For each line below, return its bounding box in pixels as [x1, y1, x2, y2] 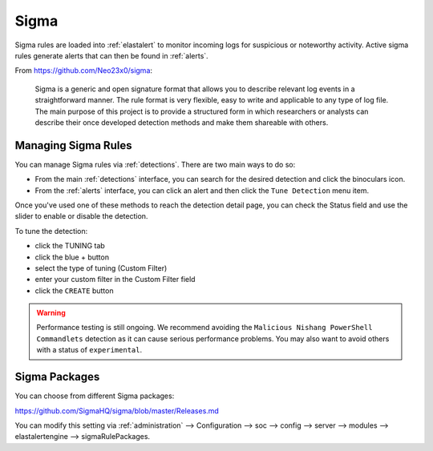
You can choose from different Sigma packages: [14, 391, 175, 401]
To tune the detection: [14, 226, 88, 236]
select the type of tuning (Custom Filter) [34, 263, 168, 272]
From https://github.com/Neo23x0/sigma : [14, 66, 152, 75]
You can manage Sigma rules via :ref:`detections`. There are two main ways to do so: [14, 159, 296, 169]
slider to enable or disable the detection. [14, 211, 148, 221]
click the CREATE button [34, 285, 114, 296]
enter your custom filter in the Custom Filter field [34, 275, 196, 284]
